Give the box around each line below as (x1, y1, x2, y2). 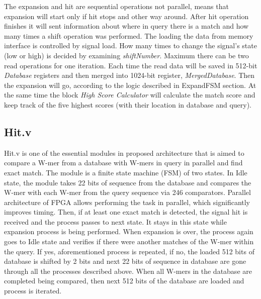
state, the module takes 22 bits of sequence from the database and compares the (4, 177, 251, 187)
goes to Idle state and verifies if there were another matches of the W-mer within (4, 236, 254, 247)
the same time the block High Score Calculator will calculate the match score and (4, 89, 255, 100)
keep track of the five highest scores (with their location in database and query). (4, 99, 252, 110)
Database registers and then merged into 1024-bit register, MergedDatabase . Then (4, 70, 255, 80)
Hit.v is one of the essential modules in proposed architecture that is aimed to (4, 147, 244, 158)
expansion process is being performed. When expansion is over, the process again (4, 226, 253, 237)
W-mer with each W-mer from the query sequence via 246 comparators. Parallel (4, 187, 251, 197)
